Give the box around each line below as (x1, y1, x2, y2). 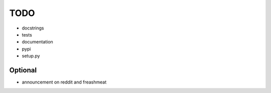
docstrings (22, 25, 44, 31)
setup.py (22, 53, 40, 59)
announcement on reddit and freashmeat (22, 79, 107, 85)
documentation (22, 39, 54, 45)
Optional (9, 65, 37, 74)
